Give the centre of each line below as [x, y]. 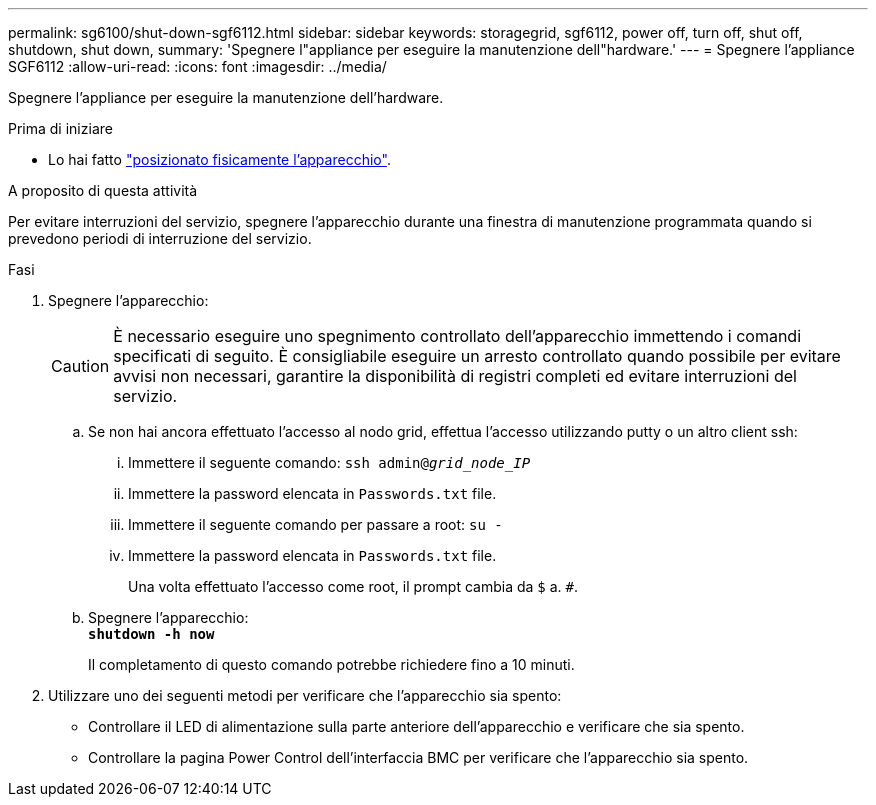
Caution [80, 366]
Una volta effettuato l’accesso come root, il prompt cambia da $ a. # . [353, 586]
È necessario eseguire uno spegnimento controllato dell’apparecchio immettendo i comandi [457, 336]
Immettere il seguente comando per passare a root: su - [315, 524]
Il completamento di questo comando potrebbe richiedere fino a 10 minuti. [331, 664]
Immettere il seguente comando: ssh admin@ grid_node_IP [329, 462]
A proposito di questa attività [103, 190]
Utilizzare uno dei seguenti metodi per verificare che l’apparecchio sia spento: [305, 695]
